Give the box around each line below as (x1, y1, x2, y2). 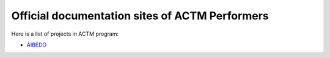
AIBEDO (26, 41, 47, 48)
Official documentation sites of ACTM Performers (11, 9, 269, 22)
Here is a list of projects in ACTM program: (11, 30, 119, 37)
